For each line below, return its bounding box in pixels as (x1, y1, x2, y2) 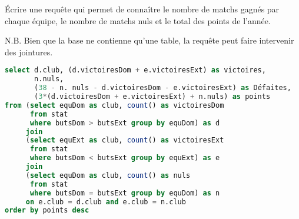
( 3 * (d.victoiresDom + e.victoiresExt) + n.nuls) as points (34, 92, 271, 101)
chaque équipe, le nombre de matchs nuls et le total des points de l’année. (5, 14, 271, 26)
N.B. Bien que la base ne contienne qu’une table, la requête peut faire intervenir (5, 34, 294, 47)
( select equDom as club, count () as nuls (25, 171, 191, 180)
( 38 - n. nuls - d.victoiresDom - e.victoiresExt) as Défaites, (34, 84, 291, 92)
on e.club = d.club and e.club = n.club (25, 197, 186, 206)
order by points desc (5, 206, 89, 215)
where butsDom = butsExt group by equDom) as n (29, 188, 220, 197)
